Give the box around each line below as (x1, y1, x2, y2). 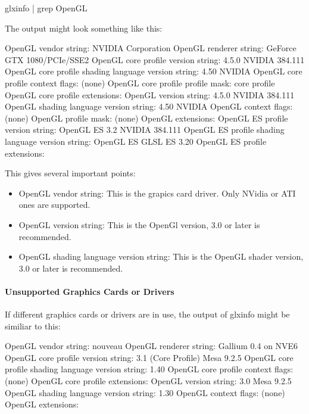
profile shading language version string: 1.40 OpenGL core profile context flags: (5, 363, 294, 375)
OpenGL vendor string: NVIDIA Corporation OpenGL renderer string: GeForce (5, 42, 296, 54)
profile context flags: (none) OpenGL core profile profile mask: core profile (5, 76, 275, 89)
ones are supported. (18, 198, 90, 211)
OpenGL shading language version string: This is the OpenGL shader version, (18, 250, 304, 263)
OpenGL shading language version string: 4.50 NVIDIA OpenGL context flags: (5, 100, 293, 113)
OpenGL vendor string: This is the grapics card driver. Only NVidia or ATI (18, 186, 296, 199)
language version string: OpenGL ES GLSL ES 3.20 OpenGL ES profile (5, 135, 267, 147)
